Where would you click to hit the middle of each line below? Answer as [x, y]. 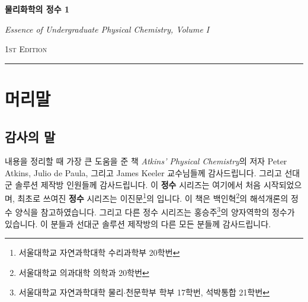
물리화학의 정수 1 [37, 9]
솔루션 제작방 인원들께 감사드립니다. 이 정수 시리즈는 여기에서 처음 [138, 184]
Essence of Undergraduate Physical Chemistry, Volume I [107, 29]
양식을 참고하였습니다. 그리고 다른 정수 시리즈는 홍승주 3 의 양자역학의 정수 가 [155, 211]
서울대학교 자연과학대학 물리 [71, 292]
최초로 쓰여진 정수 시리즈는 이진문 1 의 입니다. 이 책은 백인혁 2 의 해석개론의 [153, 197]
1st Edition [26, 49]
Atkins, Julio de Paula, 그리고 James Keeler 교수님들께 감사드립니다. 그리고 [143, 172]
